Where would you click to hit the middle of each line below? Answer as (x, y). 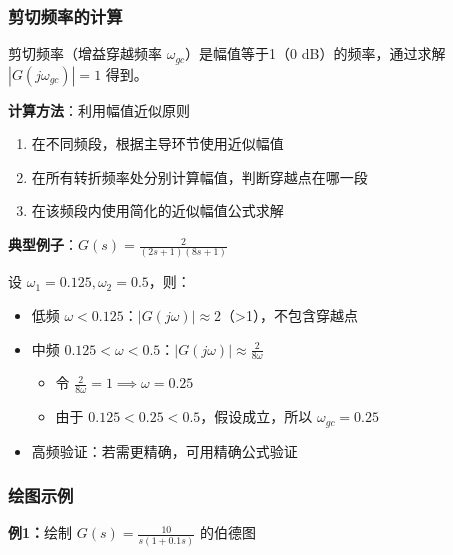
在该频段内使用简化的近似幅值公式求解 (157, 210)
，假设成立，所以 (256, 416)
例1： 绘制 (40, 532)
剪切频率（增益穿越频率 (85, 53)
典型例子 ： (43, 244)
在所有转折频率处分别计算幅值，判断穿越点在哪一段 (199, 176)
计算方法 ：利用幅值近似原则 (99, 109)
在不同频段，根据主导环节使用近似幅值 (157, 143)
